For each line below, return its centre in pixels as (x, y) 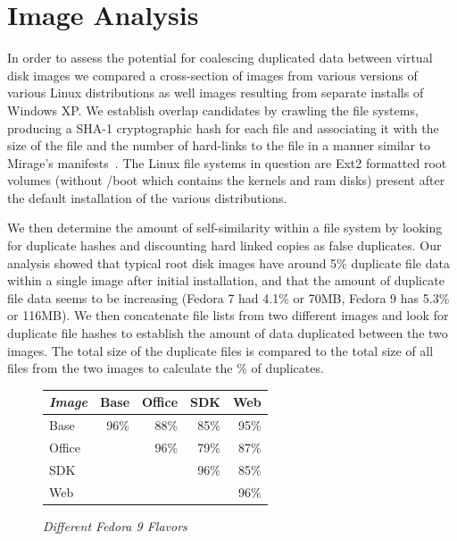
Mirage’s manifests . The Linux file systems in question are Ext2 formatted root (227, 162)
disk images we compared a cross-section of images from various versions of (212, 75)
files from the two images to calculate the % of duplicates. (166, 368)
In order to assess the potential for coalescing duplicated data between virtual (220, 58)
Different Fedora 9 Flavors (115, 525)
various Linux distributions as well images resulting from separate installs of (216, 93)
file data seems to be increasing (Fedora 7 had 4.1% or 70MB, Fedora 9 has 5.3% (228, 297)
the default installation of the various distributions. (147, 197)
